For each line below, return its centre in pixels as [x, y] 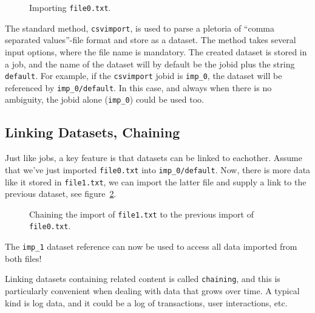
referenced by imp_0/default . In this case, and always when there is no [138, 87]
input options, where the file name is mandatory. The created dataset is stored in [156, 51]
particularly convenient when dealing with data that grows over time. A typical [152, 290]
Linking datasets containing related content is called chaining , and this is [143, 279]
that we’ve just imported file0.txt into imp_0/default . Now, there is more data [158, 169]
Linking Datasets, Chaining [93, 132]
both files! [23, 258]
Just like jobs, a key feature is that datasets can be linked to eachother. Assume [154, 158]
